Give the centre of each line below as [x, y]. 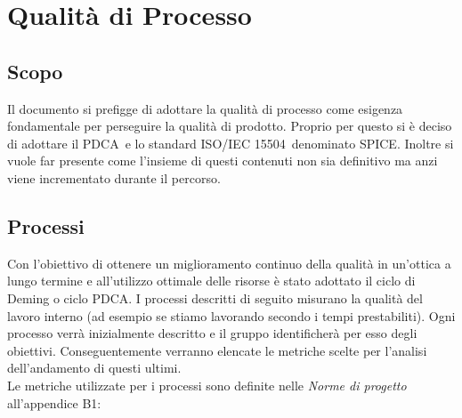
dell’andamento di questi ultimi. [94, 368]
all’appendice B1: [54, 402]
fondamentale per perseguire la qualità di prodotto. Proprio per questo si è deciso [230, 126]
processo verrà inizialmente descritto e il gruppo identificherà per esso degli [212, 333]
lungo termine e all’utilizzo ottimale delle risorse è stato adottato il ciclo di [211, 281]
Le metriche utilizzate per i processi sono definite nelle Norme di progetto [207, 385]
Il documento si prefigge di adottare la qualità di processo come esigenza [205, 108]
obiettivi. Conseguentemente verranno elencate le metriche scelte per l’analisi [217, 350]
